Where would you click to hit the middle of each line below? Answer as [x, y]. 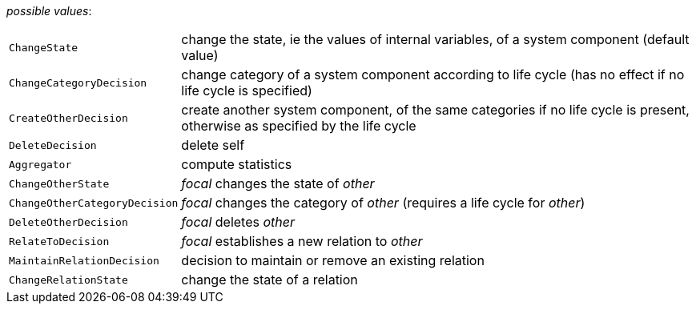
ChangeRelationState [68, 280]
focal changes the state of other [278, 183]
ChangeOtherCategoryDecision [94, 203]
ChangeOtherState [59, 183]
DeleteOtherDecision [68, 222]
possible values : [49, 11]
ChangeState [44, 47]
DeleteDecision [53, 145]
